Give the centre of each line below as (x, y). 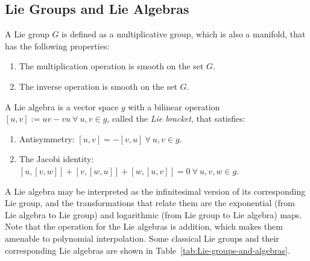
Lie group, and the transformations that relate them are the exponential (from (150, 203)
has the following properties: (57, 46)
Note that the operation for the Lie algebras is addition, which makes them (144, 226)
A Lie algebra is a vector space (62, 106)
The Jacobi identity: (56, 159)
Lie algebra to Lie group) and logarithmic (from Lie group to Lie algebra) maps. (153, 214)
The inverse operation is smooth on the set (98, 86)
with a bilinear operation (174, 106)
